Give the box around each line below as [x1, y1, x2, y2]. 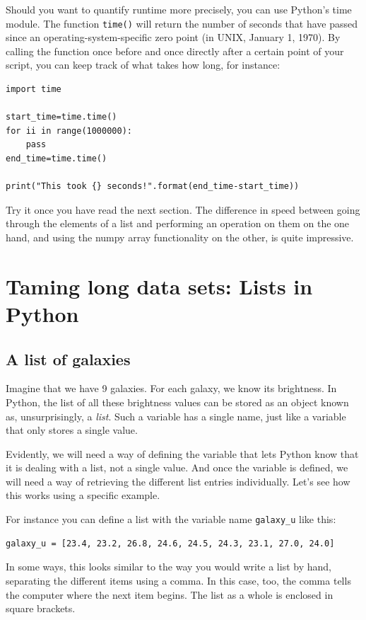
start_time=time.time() [6, 112, 117, 122]
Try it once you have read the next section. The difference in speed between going [6, 202, 360, 217]
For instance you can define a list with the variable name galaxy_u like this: [6, 512, 336, 527]
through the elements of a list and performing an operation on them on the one [6, 216, 350, 231]
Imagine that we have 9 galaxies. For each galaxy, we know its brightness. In [6, 381, 337, 396]
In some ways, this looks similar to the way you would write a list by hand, [6, 559, 331, 574]
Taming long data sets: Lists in [6, 271, 313, 300]
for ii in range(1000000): [6, 125, 132, 136]
